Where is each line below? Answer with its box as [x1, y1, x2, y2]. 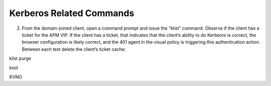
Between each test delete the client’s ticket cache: [22, 46, 126, 52]
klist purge [9, 55, 32, 61]
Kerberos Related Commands [9, 8, 134, 19]
